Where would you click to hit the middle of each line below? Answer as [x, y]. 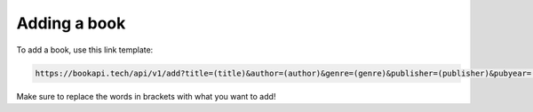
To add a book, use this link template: [85, 50]
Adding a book [71, 23]
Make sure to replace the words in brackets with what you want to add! [146, 96]
